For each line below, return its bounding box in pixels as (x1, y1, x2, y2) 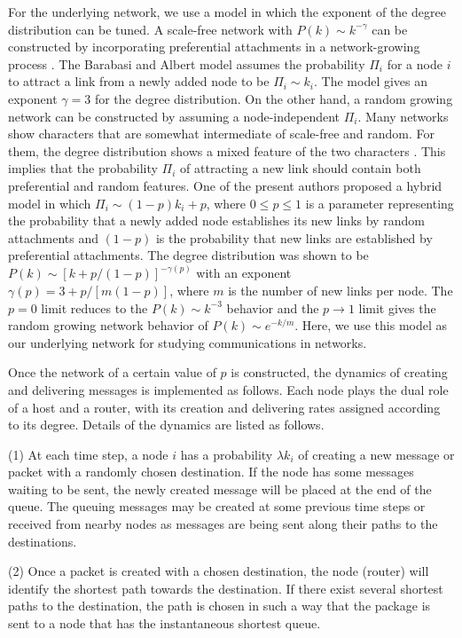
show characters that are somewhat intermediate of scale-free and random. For (8, 124, 435, 143)
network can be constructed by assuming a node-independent (8, 106, 341, 125)
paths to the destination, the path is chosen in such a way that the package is (8, 596, 431, 615)
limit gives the (358, 298, 436, 317)
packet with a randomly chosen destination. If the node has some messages (8, 462, 414, 481)
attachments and (8, 228, 98, 247)
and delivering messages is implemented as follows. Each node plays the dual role (8, 380, 449, 398)
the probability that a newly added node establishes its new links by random (8, 211, 425, 230)
